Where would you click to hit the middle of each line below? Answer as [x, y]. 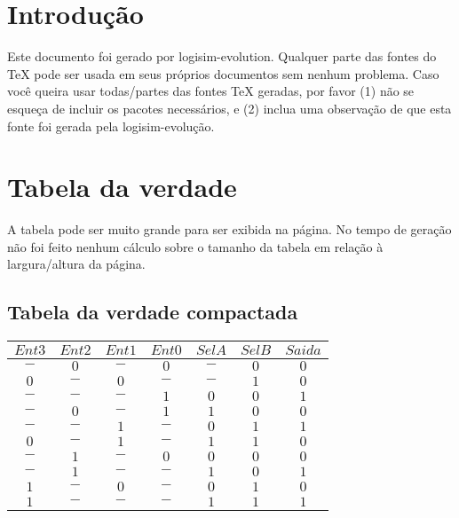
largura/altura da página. [76, 264]
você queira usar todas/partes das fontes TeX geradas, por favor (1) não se [211, 91]
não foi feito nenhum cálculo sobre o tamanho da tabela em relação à [195, 246]
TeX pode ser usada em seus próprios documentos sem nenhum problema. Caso [223, 73]
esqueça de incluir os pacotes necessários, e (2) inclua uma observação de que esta [229, 108]
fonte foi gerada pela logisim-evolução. [111, 126]
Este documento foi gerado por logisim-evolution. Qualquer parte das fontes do [222, 56]
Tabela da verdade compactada [153, 312]
